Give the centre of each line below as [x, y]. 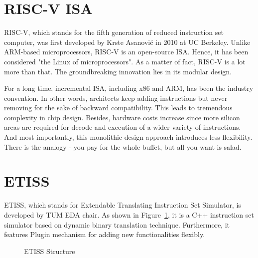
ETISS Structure [50, 251]
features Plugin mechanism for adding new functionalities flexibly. [105, 234]
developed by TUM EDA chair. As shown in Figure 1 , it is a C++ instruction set [129, 214]
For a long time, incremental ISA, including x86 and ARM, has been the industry [129, 88]
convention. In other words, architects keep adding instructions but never [116, 98]
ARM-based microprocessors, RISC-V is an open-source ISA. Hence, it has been [126, 52]
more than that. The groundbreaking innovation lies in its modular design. [118, 71]
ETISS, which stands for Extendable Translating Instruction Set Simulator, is [123, 205]
